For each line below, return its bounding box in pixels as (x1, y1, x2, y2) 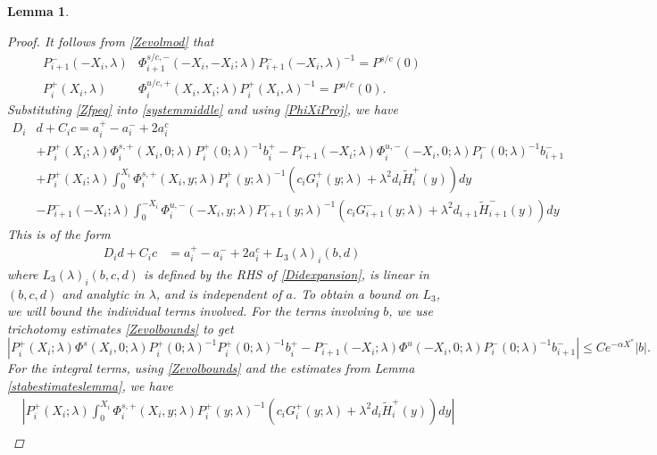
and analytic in (62, 284, 145, 302)
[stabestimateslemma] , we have (7, 376, 173, 395)
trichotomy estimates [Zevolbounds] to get (7, 318, 234, 337)
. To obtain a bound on (292, 284, 419, 302)
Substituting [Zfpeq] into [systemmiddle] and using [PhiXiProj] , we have (7, 99, 398, 118)
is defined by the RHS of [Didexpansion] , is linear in (143, 264, 429, 283)
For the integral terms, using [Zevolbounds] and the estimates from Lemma (7, 359, 415, 377)
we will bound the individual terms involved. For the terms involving (7, 302, 379, 320)
